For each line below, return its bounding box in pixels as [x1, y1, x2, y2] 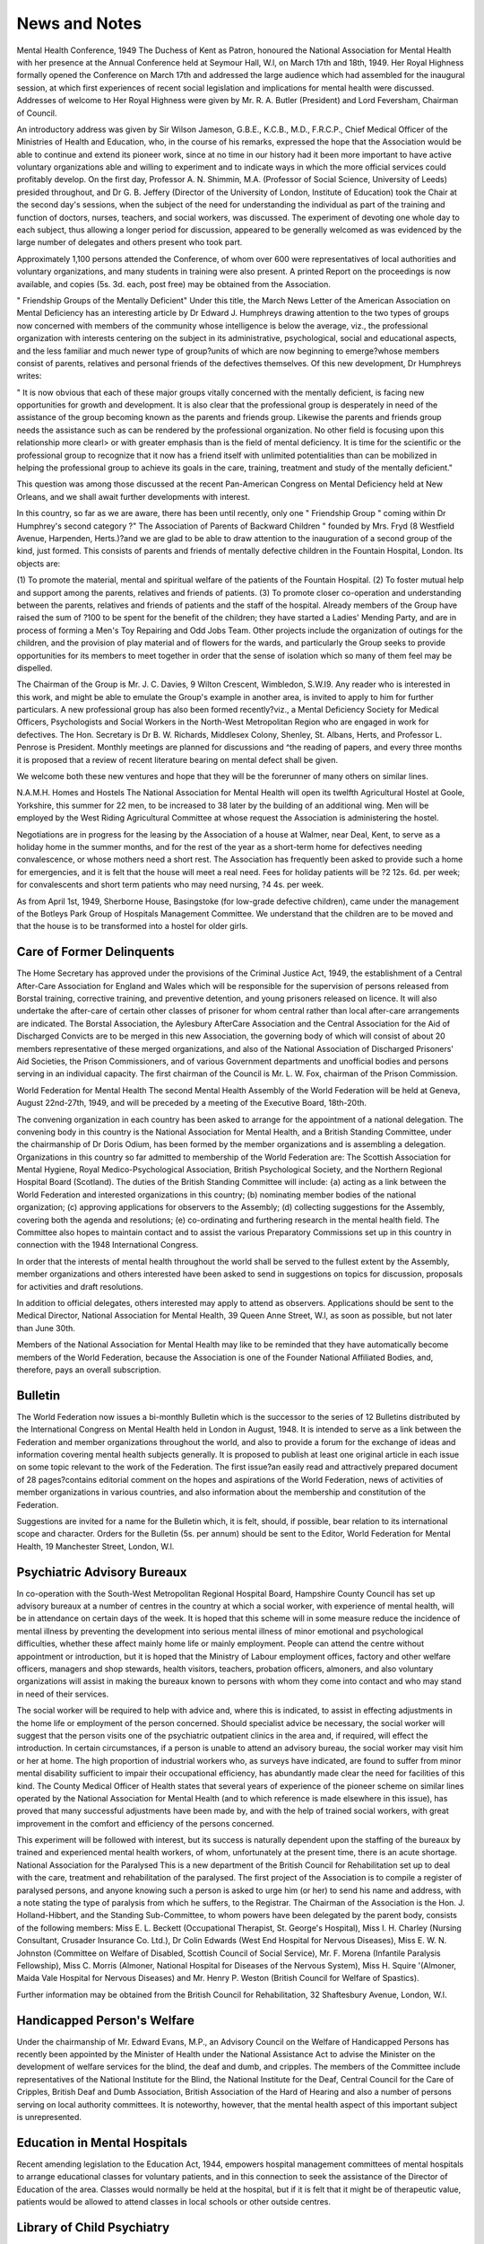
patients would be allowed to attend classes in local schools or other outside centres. [16, 2196, 332, 2207]
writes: [16, 371, 42, 381]
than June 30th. [16, 1322, 76, 1333]
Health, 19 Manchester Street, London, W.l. [16, 1540, 175, 1552]
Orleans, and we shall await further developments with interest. [16, 491, 250, 502]
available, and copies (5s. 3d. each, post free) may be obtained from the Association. [16, 278, 331, 289]
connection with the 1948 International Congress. [16, 1240, 199, 1250]
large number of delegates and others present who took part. [16, 237, 243, 248]
